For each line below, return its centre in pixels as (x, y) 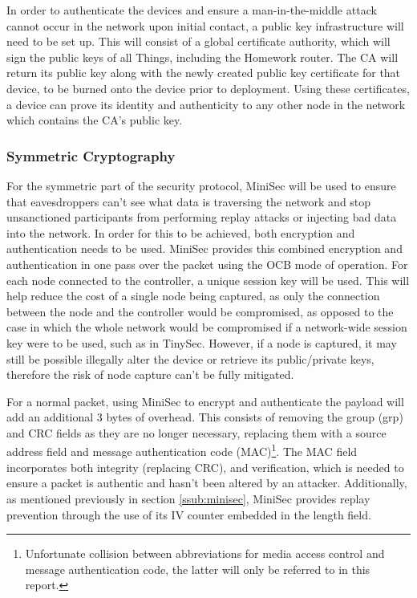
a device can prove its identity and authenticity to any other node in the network (206, 104)
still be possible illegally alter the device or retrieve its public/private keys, (190, 358)
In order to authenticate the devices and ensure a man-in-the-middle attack (192, 10)
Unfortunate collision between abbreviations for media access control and (205, 553)
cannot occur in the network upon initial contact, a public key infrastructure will (205, 25)
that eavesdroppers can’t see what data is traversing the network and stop (189, 201)
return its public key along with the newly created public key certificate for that (204, 73)
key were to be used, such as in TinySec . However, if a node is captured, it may (202, 342)
